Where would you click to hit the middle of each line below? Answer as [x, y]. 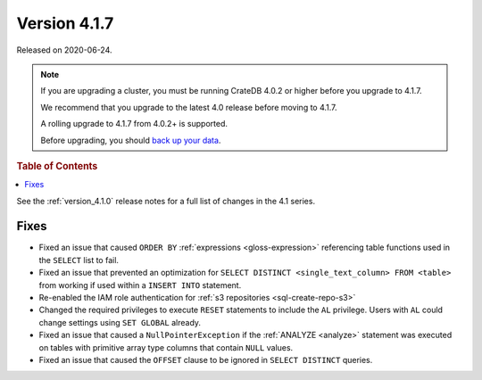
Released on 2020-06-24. [64, 50]
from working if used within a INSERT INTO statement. [140, 285]
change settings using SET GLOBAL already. [120, 322]
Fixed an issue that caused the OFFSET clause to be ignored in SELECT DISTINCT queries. [206, 359]
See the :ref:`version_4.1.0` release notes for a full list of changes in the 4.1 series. [166, 201]
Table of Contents [57, 166]
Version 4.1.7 [65, 23]
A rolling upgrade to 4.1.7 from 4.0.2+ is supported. [134, 124]
